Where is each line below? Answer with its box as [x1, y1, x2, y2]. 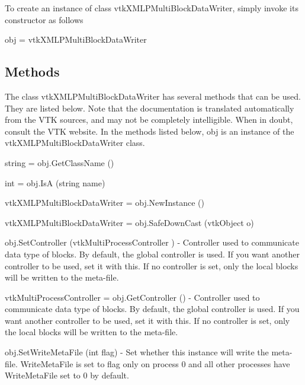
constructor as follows [5, 13, 84, 26]
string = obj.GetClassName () [5, 156, 114, 168]
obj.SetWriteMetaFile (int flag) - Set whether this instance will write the [5, 346, 269, 358]
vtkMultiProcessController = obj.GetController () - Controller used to [5, 291, 260, 303]
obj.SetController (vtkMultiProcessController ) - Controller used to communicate [5, 236, 299, 249]
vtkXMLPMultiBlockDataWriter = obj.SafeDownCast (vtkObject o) [5, 216, 254, 228]
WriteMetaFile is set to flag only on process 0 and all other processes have [20, 357, 290, 370]
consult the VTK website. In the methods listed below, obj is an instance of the [5, 125, 294, 137]
